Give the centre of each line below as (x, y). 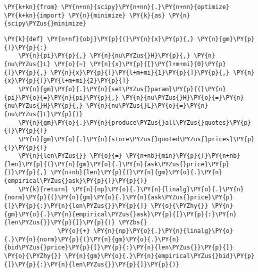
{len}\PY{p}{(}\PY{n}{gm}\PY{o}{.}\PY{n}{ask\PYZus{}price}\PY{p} (117, 164)
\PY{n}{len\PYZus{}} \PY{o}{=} (70, 156)
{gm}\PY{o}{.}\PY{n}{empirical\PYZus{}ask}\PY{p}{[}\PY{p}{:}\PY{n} (120, 214)
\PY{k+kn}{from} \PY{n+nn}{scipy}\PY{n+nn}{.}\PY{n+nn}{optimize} (117, 7)
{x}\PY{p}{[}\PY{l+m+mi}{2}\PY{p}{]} (67, 81)
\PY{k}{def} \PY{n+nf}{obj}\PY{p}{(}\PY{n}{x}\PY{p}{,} (99, 39)
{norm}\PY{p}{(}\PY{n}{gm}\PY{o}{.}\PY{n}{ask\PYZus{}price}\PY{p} (119, 198)
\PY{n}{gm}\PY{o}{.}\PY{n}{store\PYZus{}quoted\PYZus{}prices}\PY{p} (136, 139)
